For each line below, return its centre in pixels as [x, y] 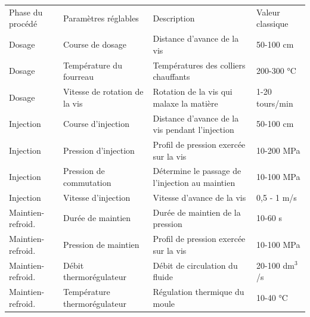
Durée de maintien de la [197, 212]
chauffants [171, 77]
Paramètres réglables [101, 18]
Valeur [268, 12]
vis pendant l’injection [193, 130]
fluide [163, 277]
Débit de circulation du [195, 265]
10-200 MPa [278, 150]
